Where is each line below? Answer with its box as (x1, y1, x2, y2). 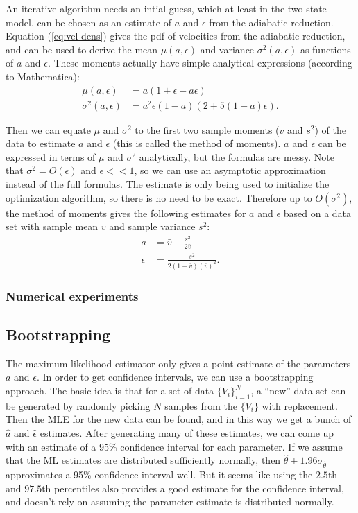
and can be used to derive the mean (6, 42, 158, 56)
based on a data (283, 205, 352, 220)
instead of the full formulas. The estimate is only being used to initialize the (6, 177, 330, 191)
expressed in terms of (6, 149, 96, 164)
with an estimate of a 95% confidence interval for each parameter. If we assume (6, 439, 343, 453)
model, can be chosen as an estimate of (6, 15, 171, 29)
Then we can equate (6, 122, 91, 137)
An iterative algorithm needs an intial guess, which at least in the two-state (6, 1, 327, 15)
